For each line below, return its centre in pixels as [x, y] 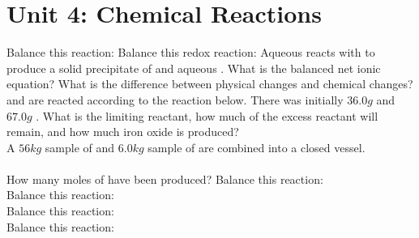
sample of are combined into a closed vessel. [257, 147]
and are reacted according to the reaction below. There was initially [175, 99]
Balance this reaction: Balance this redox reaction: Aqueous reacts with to [191, 52]
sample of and [80, 147]
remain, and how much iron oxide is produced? [123, 132]
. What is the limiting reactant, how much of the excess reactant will [207, 115]
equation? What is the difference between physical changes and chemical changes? [210, 84]
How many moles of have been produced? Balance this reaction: [165, 178]
